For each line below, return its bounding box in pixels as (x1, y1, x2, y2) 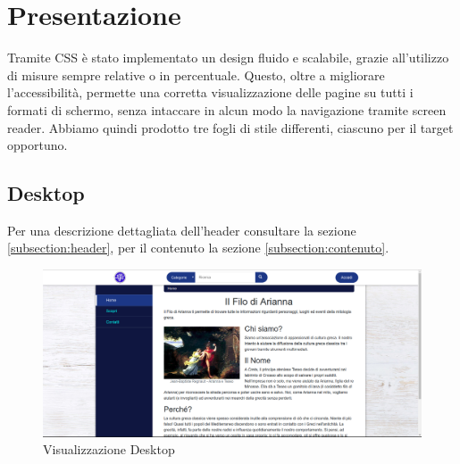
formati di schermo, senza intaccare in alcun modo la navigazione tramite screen (7, 100, 447, 119)
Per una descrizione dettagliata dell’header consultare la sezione (7, 220, 356, 239)
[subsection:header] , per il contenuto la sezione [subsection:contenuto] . (7, 238, 389, 257)
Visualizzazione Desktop (43, 440, 175, 459)
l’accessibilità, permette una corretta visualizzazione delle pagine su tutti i (7, 83, 414, 102)
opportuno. (7, 136, 68, 154)
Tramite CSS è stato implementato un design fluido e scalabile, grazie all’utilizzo (7, 48, 449, 67)
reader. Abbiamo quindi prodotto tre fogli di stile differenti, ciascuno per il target (7, 118, 454, 137)
